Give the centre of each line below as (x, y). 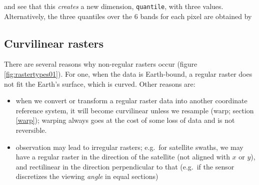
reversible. (31, 130)
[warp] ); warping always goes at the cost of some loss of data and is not (125, 120)
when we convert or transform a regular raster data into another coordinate (131, 101)
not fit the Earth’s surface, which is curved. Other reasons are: (100, 83)
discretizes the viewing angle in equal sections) (87, 176)
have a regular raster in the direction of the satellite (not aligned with (123, 157)
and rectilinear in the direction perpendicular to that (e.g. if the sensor (125, 166)
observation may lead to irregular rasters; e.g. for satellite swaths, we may (129, 147)
